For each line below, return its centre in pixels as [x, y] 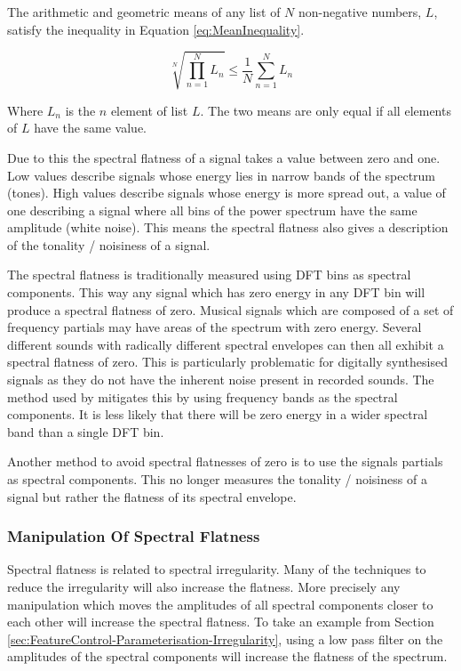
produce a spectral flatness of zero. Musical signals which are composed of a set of [230, 309]
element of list [149, 110]
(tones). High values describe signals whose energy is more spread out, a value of [227, 193]
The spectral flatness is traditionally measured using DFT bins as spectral [209, 275]
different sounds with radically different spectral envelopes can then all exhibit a [226, 344]
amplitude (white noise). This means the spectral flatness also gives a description [228, 227]
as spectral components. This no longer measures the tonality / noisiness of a [217, 479]
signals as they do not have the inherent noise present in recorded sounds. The [221, 380]
